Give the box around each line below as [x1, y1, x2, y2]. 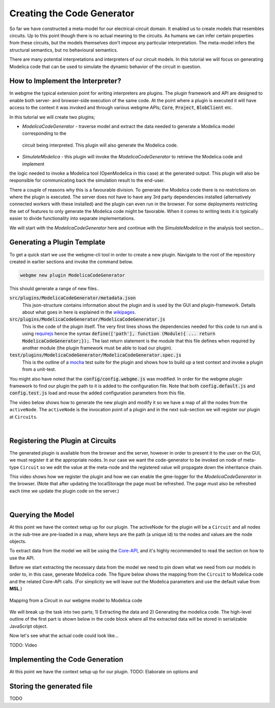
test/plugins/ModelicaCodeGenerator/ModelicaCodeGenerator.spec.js [9, 352, 182, 358]
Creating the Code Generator [9, 8, 134, 19]
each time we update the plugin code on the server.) [9, 488, 120, 494]
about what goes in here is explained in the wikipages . [22, 309, 136, 315]
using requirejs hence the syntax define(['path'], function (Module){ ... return [22, 331, 216, 337]
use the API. [9, 555, 35, 561]
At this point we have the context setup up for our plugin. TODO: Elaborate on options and [9, 669, 198, 675]
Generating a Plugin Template [9, 238, 105, 247]
